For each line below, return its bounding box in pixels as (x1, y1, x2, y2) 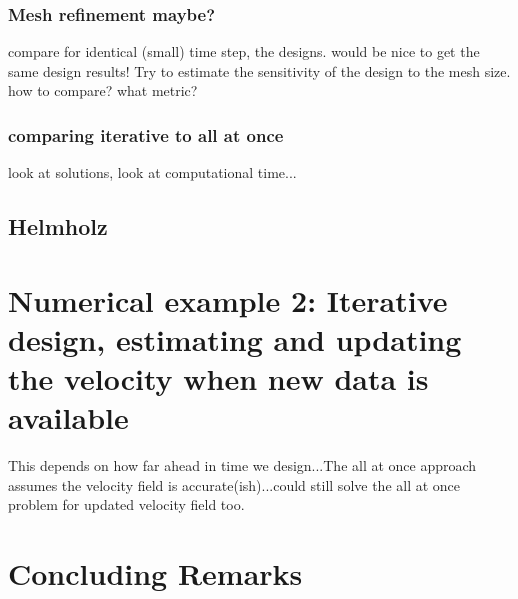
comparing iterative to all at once (8, 122, 284, 147)
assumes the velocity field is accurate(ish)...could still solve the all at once (8, 474, 461, 495)
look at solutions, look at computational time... (8, 162, 297, 183)
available (8, 397, 129, 438)
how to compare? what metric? (8, 80, 198, 101)
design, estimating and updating (8, 318, 462, 359)
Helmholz (8, 211, 108, 242)
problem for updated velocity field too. (8, 494, 245, 515)
